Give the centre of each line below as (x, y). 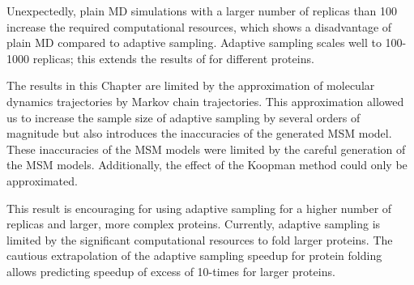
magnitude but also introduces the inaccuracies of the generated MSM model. (199, 133)
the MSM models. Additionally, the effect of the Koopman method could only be (207, 165)
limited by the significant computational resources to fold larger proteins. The (200, 239)
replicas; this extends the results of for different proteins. (173, 58)
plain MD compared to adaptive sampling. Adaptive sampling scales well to (194, 43)
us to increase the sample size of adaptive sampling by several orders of (184, 117)
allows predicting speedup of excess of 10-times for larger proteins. (171, 271)
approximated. (42, 180)
